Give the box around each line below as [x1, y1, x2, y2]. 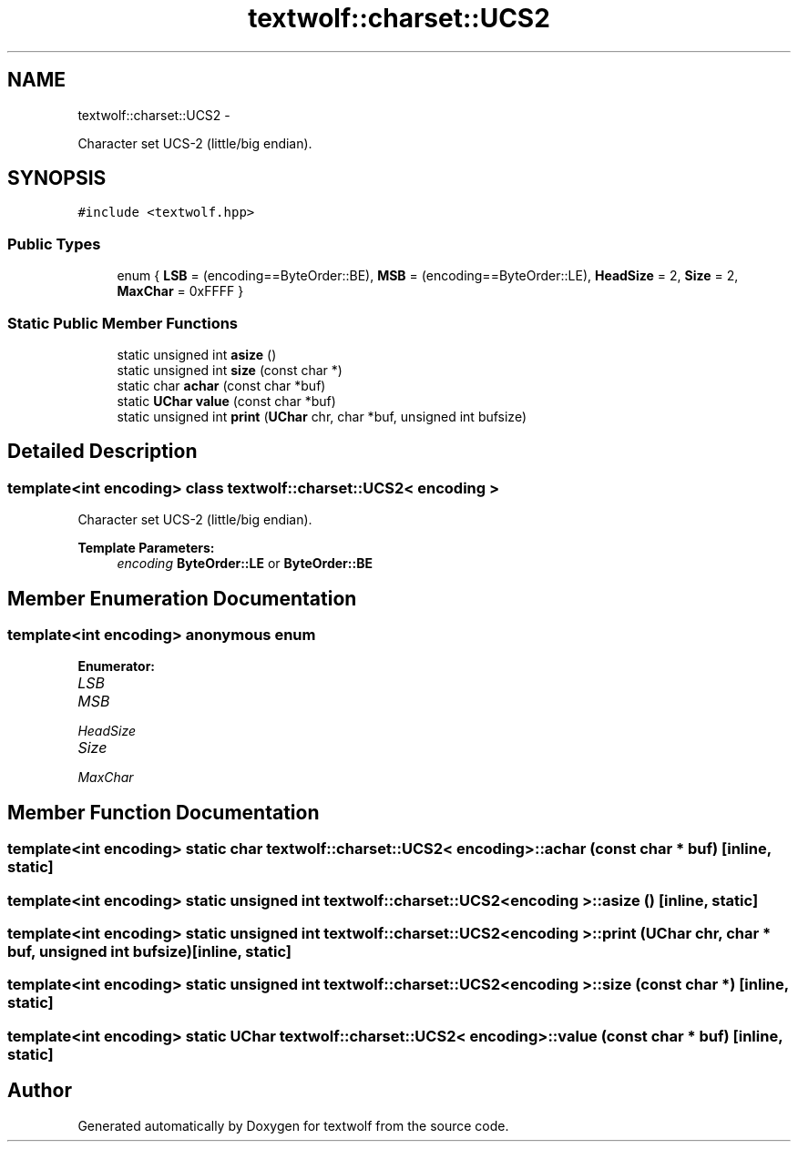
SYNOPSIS [7, 167, 107, 190]
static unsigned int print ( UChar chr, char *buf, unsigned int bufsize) [117, 408, 527, 424]
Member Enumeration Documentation [7, 586, 357, 610]
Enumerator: [77, 658, 156, 675]
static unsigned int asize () [117, 346, 277, 362]
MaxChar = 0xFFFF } [117, 283, 244, 300]
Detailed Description [7, 440, 198, 463]
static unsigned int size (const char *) [117, 361, 343, 378]
